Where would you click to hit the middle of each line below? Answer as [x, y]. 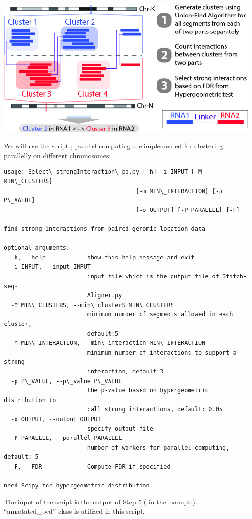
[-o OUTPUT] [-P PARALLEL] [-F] [188, 210]
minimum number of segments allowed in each [160, 315]
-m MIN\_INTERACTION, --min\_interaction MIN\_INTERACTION [108, 343]
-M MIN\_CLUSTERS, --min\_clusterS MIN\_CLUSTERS [92, 305]
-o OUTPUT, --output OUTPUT [56, 419]
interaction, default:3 [125, 371]
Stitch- [235, 276]
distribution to [30, 400]
